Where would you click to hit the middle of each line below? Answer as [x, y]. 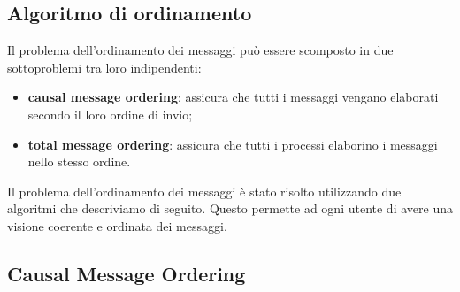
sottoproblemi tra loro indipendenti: [104, 67]
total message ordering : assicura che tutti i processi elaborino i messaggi [233, 144]
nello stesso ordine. [79, 161]
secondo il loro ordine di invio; [110, 114]
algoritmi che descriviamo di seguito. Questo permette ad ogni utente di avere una [230, 208]
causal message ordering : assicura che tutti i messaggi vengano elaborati [233, 97]
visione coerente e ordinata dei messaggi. [117, 225]
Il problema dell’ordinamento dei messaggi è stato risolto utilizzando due [204, 191]
